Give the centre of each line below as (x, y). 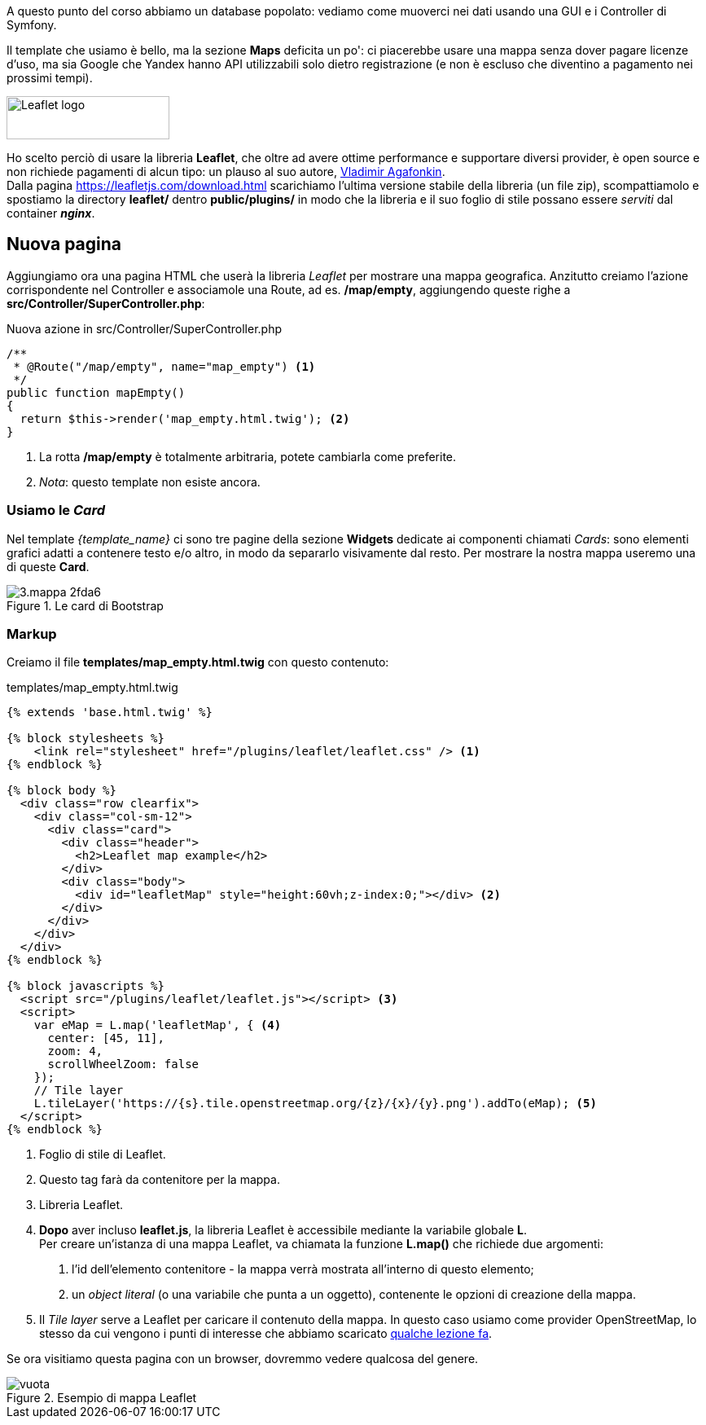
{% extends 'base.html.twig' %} (110, 712)
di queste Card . (48, 566)
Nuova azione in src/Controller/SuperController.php (145, 328)
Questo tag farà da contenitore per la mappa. (160, 1180)
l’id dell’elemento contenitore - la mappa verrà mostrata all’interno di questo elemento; (303, 1269)
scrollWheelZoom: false (123, 1064)
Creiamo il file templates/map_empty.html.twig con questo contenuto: (198, 662)
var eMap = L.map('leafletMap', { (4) (158, 1025)
